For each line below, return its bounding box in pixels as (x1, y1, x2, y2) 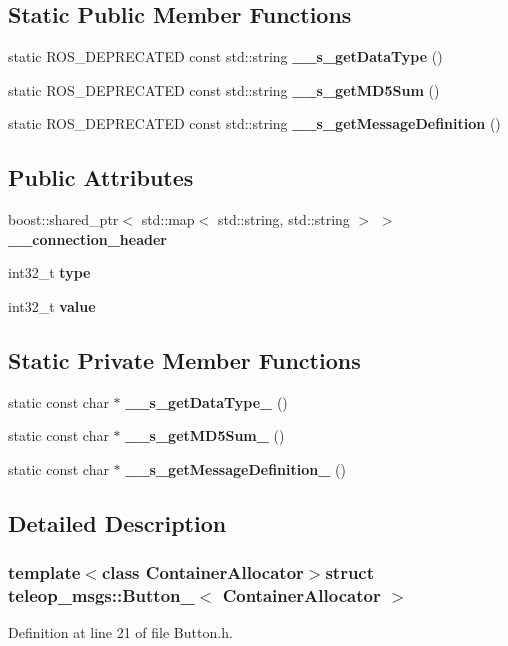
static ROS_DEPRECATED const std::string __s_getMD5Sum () (8, 79, 440, 100)
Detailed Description (8, 507, 227, 538)
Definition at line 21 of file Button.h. (8, 622, 233, 643)
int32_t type (8, 262, 91, 283)
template (8, 560, 81, 585)
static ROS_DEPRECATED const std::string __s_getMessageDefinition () (8, 113, 501, 134)
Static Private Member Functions (8, 344, 361, 375)
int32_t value (8, 295, 96, 316)
